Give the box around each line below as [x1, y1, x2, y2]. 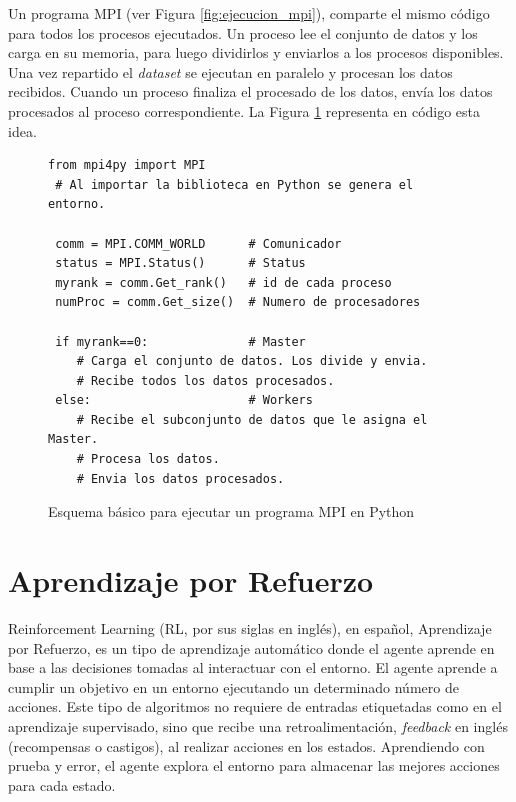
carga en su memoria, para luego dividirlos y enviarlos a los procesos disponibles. [8, 42, 504, 63]
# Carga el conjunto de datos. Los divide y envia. [76, 354, 428, 369]
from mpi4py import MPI [48, 158, 206, 173]
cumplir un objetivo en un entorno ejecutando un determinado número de [8, 676, 459, 697]
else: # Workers [55, 393, 313, 408]
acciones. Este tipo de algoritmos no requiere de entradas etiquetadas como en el [8, 696, 502, 717]
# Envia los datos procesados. [76, 471, 285, 486]
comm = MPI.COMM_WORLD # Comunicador [55, 236, 342, 251]
